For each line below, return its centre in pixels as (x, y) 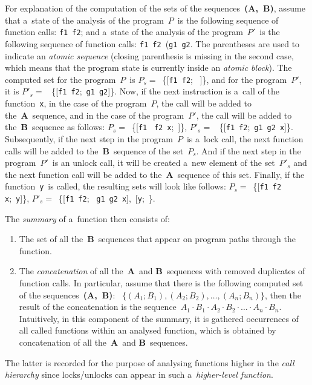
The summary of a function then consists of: (87, 218)
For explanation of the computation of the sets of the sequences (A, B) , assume (155, 8)
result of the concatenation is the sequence (98, 307)
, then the (283, 295)
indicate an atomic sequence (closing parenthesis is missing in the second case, (149, 55)
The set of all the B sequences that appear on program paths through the (157, 239)
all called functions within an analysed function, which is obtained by (148, 330)
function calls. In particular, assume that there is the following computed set (161, 282)
